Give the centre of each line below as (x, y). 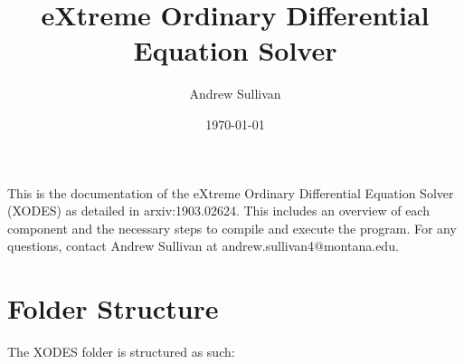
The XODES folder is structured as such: (121, 351)
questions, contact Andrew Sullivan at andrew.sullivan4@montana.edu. (203, 246)
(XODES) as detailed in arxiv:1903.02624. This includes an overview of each (218, 211)
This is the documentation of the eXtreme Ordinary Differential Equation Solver (231, 192)
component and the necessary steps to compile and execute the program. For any (232, 228)
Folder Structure (113, 308)
